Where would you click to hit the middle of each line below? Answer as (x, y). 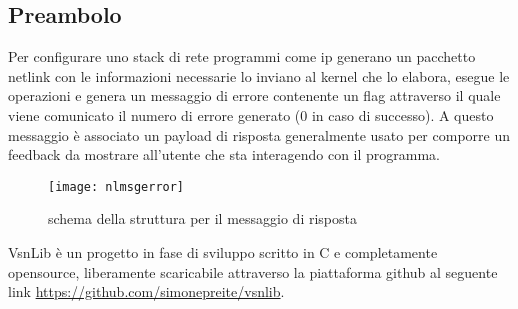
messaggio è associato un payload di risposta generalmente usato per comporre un (259, 134)
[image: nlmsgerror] (116, 186)
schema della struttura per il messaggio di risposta (202, 218)
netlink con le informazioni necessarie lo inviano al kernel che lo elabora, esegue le (259, 75)
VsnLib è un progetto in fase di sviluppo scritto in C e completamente (223, 252)
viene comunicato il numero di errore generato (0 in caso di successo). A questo (251, 114)
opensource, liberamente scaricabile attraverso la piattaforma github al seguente (253, 271)
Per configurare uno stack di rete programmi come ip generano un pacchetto (242, 56)
